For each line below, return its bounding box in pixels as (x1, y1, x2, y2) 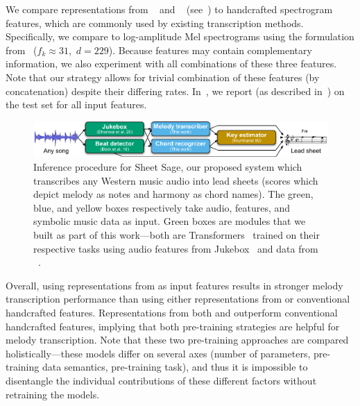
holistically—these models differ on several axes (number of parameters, (6, 346, 311, 360)
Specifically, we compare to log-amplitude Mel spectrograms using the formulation (6, 29, 354, 44)
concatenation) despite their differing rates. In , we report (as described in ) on (6, 83, 345, 98)
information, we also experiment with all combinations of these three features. (6, 56, 337, 71)
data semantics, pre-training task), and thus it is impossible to (42, 360, 308, 374)
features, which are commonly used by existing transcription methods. (6, 15, 304, 30)
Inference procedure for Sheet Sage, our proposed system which (33, 160, 302, 174)
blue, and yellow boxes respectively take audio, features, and (33, 200, 291, 214)
